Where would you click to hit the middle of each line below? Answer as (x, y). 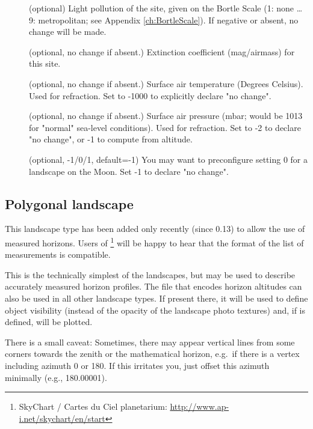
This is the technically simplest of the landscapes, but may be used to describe (150, 274)
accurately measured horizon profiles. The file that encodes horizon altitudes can (153, 286)
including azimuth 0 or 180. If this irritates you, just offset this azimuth (137, 365)
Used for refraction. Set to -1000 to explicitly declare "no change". (150, 95)
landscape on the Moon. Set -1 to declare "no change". (129, 171)
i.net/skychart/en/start (62, 418)
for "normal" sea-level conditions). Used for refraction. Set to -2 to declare (165, 127)
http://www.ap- (200, 406)
